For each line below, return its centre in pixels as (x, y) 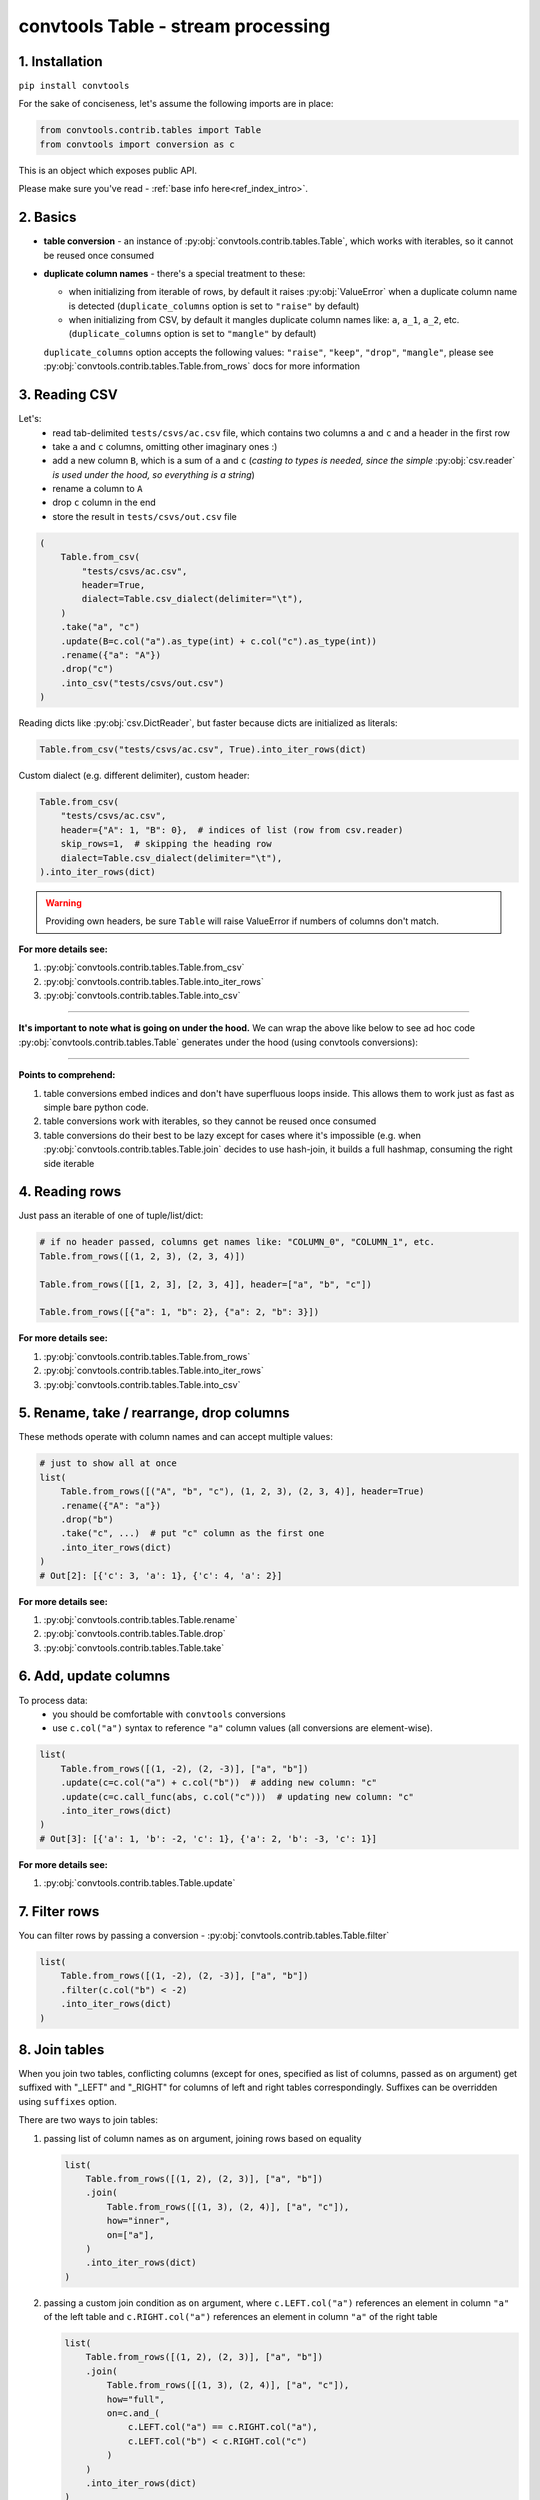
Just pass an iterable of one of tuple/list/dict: (111, 1216)
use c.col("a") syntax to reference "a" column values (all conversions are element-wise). (243, 1728)
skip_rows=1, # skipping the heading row (166, 844)
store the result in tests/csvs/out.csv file (144, 516)
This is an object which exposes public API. (108, 170)
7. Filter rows (59, 1911)
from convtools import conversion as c (137, 144)
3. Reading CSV (68, 395)
